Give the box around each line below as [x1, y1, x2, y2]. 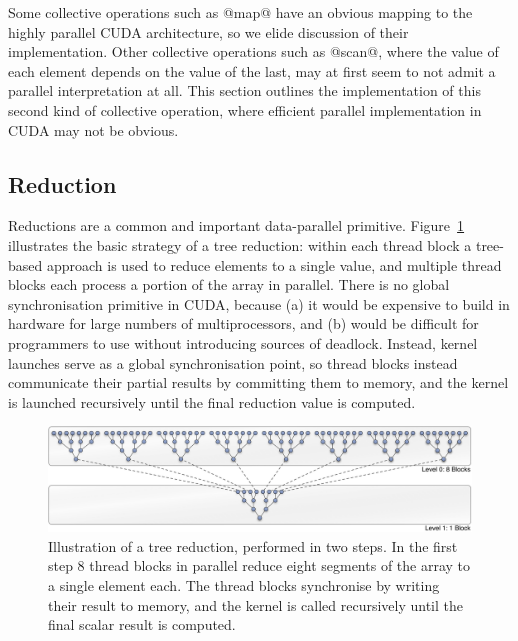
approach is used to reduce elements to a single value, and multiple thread [46, 254, 502, 275]
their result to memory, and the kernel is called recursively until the [48, 594, 464, 615]
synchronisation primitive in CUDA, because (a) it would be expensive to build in [8, 293, 510, 314]
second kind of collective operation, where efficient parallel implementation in [8, 99, 482, 120]
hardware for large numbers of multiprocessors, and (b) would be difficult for [8, 313, 479, 334]
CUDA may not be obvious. [8, 119, 179, 140]
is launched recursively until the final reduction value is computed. [8, 391, 416, 412]
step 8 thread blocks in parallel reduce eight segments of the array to [48, 555, 471, 576]
